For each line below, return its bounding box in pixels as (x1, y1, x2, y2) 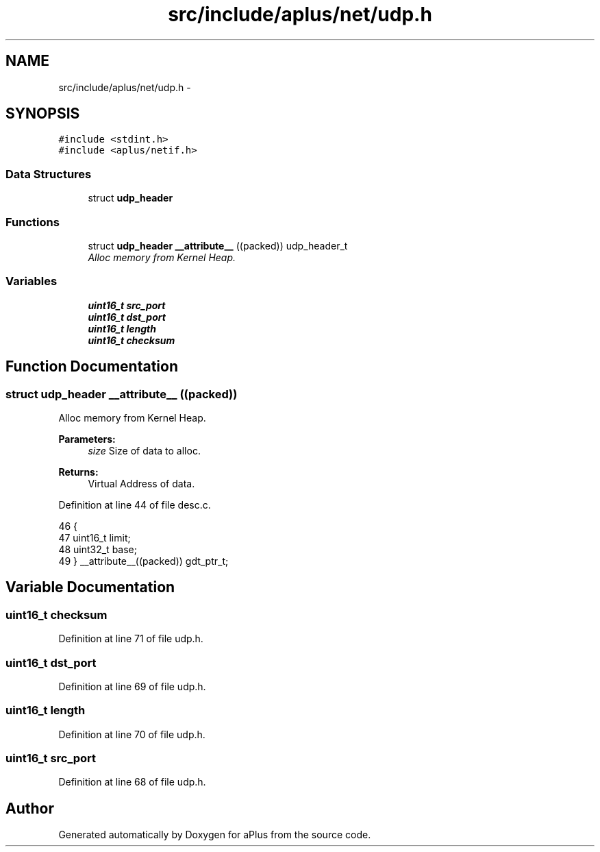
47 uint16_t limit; (58, 531, 131, 544)
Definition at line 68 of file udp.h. (58, 776, 206, 788)
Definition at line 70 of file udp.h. (58, 728, 205, 740)
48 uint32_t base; (58, 543, 137, 555)
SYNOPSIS (5, 105, 80, 123)
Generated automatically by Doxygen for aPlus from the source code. (58, 829, 371, 841)
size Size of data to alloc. (88, 444, 201, 457)
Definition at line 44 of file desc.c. (58, 498, 211, 511)
